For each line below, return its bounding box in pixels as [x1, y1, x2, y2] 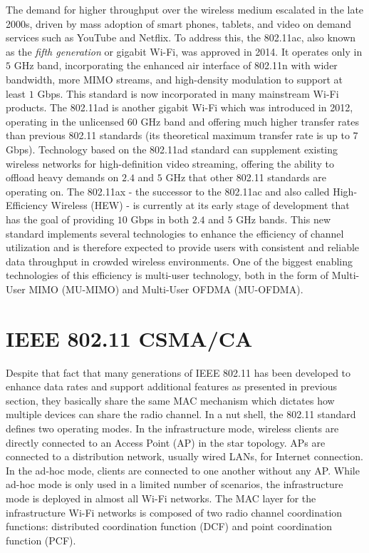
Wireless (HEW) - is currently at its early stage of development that [51, 198, 350, 213]
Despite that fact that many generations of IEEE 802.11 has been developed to [6, 365, 351, 380]
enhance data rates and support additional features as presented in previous [6, 379, 338, 394]
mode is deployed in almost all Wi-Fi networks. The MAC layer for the [6, 490, 316, 505]
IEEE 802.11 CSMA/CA [6, 323, 253, 352]
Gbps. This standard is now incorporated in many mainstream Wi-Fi [37, 86, 339, 101]
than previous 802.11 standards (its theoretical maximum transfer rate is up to [6, 128, 350, 143]
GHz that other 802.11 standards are [165, 170, 327, 185]
